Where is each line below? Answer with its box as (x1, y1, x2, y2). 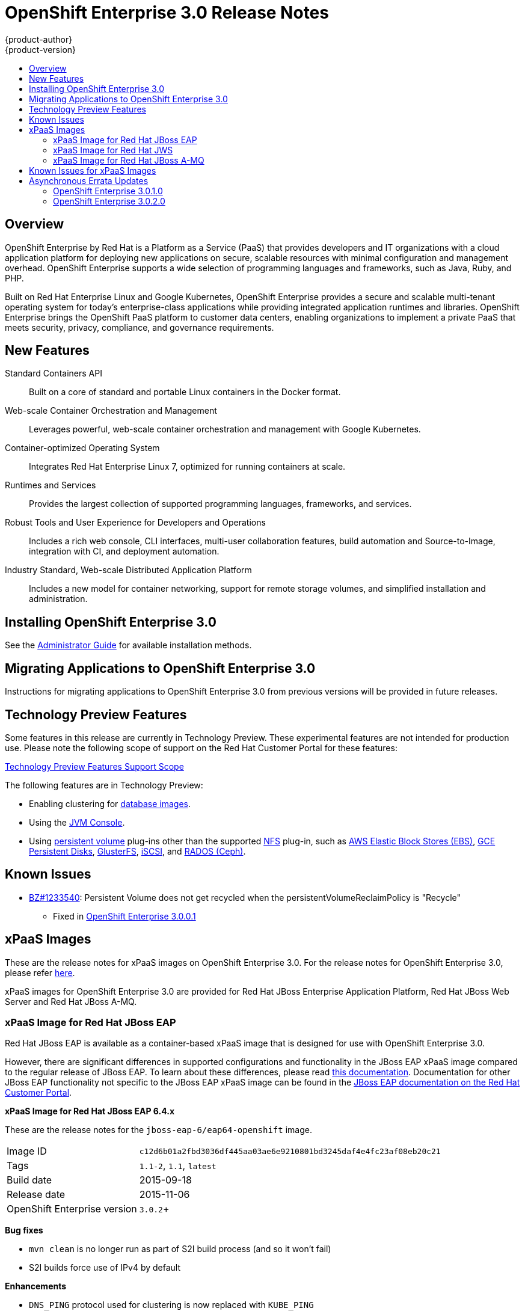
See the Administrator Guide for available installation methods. (5, 640, 252, 651)
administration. (29, 594, 88, 604)
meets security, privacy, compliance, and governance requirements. (5, 322, 274, 333)
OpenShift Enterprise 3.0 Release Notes (5, 2, 329, 23)
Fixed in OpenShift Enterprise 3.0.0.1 (53, 910, 196, 921)
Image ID (7, 1145, 47, 1158)
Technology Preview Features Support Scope (5, 761, 184, 772)
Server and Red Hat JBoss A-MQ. (5, 996, 137, 1007)
